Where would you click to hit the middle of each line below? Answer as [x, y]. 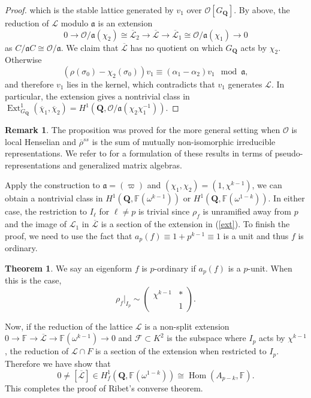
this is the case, [33, 280]
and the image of [36, 224]
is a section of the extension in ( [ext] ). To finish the [195, 224]
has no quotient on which [176, 47]
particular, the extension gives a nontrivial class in [97, 96]
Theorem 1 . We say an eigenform [69, 268]
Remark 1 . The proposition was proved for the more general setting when [143, 130]
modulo [75, 23]
